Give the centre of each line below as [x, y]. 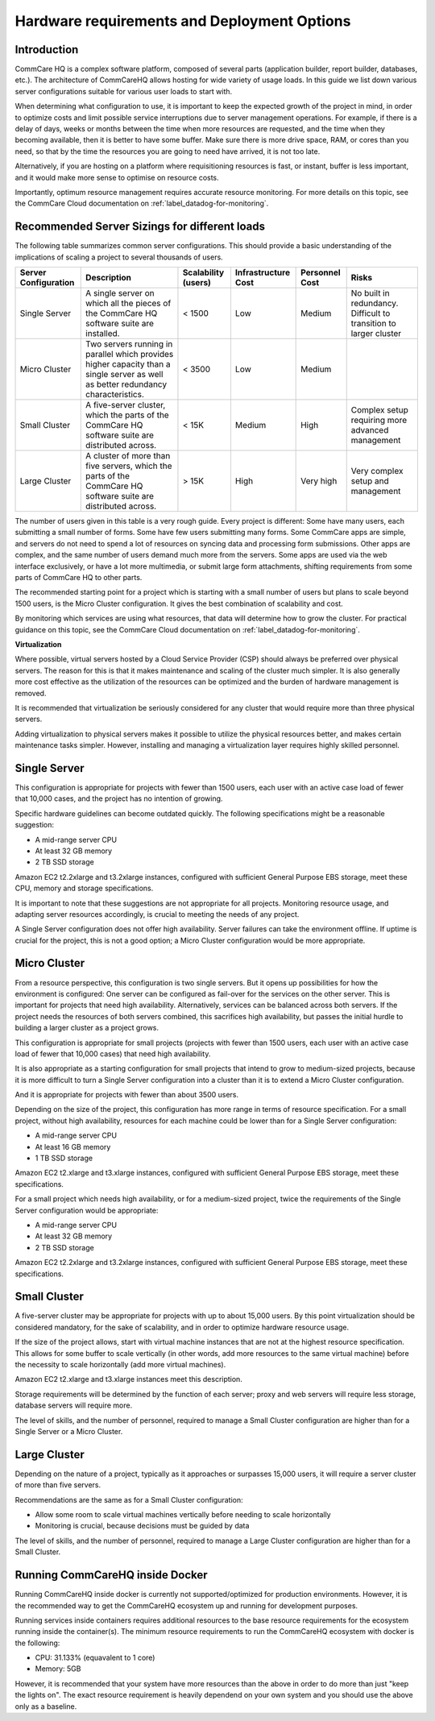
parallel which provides [130, 355]
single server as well [124, 375]
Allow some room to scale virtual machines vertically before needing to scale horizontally [183, 1515]
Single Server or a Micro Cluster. [69, 1431]
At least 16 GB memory [73, 1147]
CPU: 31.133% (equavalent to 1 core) [95, 1658]
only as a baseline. [46, 1706]
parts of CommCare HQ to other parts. [79, 577]
